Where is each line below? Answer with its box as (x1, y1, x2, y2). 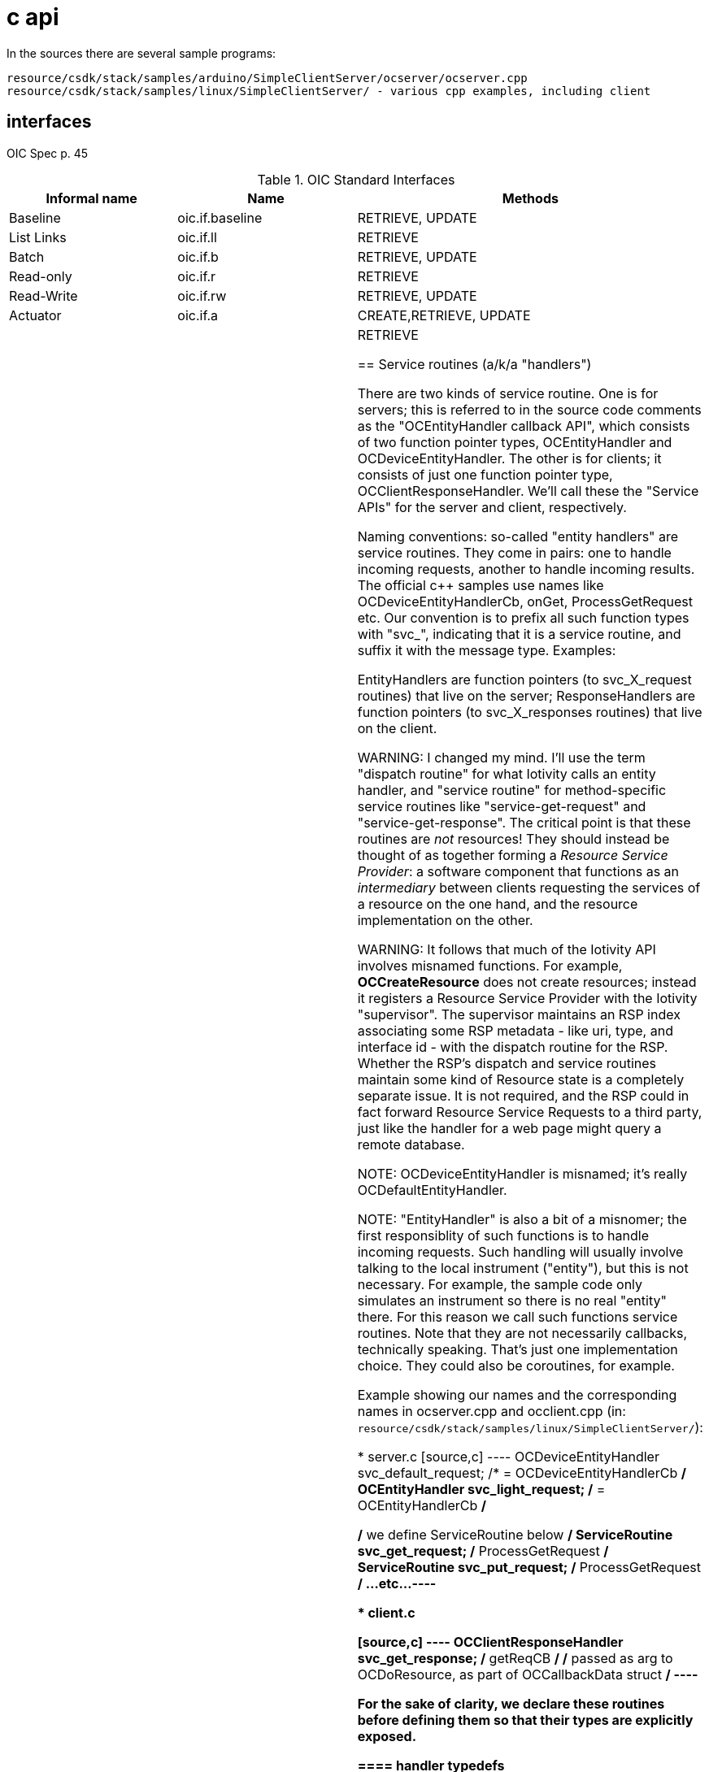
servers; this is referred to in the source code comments (357, 401, 702, 418)
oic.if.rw (177, 287, 227, 304)
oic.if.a (177, 306, 219, 324)
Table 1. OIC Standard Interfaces (257, 171, 455, 188)
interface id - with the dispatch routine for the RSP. (357, 1038, 668, 1055)
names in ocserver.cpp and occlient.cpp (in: (357, 1402, 626, 1419)
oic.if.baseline (177, 209, 263, 226)
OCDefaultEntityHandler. (357, 1181, 507, 1198)
